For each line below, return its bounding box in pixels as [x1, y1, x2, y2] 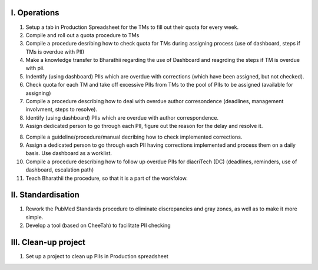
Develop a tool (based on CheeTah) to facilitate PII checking [25, 222, 171, 229]
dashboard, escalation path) [25, 166, 94, 173]
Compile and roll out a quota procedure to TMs [25, 31, 140, 38]
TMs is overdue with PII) [25, 48, 85, 55]
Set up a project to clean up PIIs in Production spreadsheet [25, 253, 169, 260]
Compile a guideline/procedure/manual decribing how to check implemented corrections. [25, 133, 243, 140]
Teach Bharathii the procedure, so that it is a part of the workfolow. [25, 174, 188, 182]
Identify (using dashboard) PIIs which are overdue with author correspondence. [25, 114, 219, 121]
